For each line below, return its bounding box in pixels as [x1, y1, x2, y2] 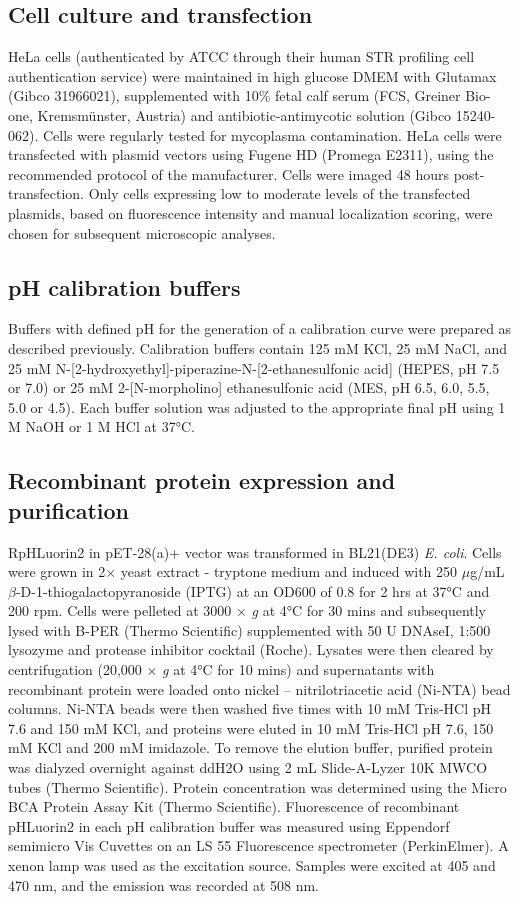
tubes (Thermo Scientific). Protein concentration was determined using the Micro [8, 776, 507, 797]
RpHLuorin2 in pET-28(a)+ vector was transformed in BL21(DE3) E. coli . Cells [8, 541, 502, 562]
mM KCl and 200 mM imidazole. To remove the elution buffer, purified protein [8, 737, 493, 758]
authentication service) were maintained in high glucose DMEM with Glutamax [8, 65, 497, 86]
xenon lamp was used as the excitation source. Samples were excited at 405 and [8, 855, 496, 875]
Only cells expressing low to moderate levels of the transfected [88, 183, 471, 204]
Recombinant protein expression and [8, 465, 396, 496]
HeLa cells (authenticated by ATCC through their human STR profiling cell [8, 46, 475, 67]
